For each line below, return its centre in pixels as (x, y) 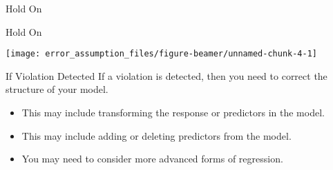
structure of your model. (57, 89)
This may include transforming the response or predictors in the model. (173, 113)
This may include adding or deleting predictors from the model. (156, 135)
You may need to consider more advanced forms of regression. (152, 159)
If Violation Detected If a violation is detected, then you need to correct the (166, 75)
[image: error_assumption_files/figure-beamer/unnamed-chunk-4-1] (162, 54)
